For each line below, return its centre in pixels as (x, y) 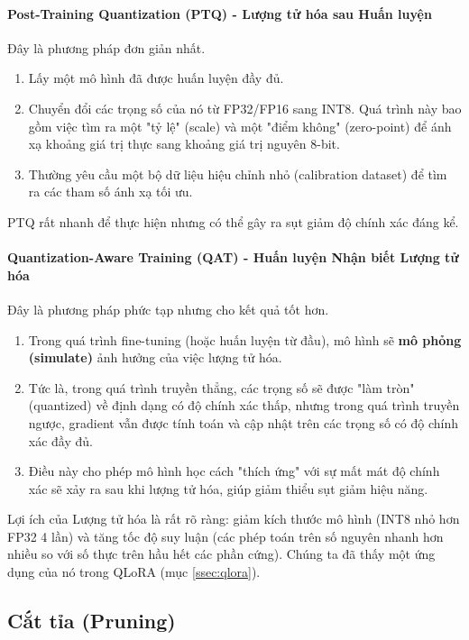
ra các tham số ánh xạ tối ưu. (110, 192)
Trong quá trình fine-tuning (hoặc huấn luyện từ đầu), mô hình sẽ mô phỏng (245, 339)
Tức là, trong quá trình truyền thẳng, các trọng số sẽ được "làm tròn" (221, 387)
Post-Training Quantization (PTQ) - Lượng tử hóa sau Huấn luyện (220, 13)
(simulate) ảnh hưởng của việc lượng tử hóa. (155, 357)
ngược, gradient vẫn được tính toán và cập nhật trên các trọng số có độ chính (244, 422)
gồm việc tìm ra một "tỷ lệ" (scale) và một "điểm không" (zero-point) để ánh (240, 126)
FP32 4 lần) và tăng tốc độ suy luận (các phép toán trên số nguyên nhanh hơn (225, 536)
